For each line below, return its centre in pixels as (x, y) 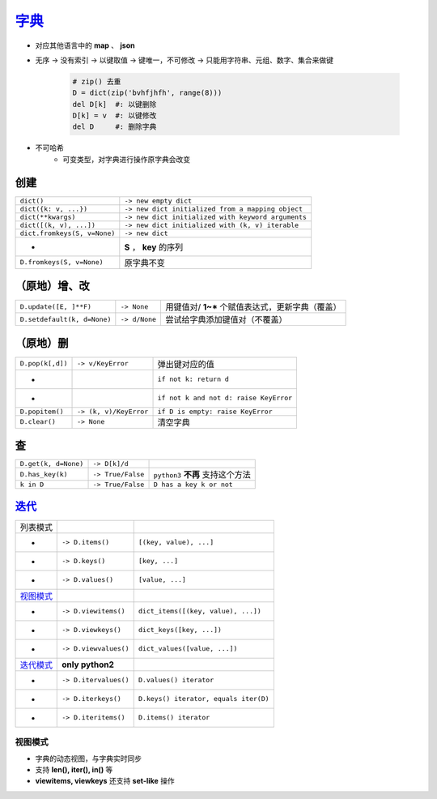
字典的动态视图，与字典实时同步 (88, 758)
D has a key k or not (193, 485)
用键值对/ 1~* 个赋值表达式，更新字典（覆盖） (253, 307)
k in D (32, 485)
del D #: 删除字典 (115, 127)
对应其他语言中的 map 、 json (85, 45)
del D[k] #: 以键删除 (115, 104)
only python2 (88, 664)
